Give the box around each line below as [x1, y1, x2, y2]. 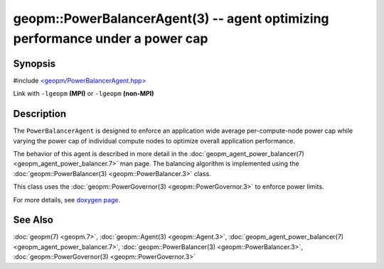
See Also [13, 214, 53, 226]
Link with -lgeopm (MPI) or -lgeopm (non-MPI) [13, 89, 154, 98]
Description [13, 108, 67, 120]
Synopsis [13, 57, 56, 70]
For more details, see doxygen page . [13, 195, 121, 204]
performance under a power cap [13, 31, 208, 46]
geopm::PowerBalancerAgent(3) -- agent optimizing [13, 11, 330, 26]
